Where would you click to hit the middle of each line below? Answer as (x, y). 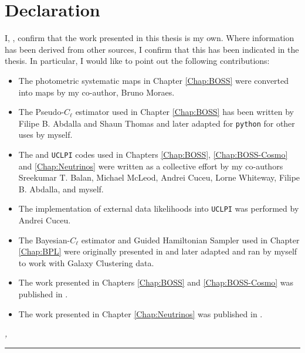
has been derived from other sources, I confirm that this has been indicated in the (152, 49)
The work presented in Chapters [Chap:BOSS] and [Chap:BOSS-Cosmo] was (156, 282)
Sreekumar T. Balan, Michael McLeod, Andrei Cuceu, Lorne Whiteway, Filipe (159, 177)
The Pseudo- (41, 112)
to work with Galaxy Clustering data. (86, 262)
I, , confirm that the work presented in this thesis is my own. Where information (150, 38)
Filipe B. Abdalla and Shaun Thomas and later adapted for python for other (157, 123)
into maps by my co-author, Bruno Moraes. (96, 92)
